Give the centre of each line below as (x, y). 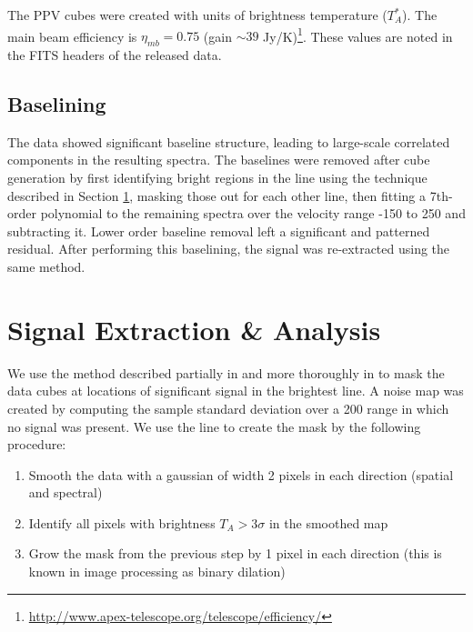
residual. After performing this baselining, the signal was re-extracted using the (229, 249)
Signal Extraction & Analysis (194, 329)
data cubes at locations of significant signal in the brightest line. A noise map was (236, 391)
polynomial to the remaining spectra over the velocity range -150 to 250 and (253, 213)
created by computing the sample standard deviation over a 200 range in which (228, 408)
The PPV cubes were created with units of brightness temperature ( (197, 15)
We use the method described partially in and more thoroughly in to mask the (226, 372)
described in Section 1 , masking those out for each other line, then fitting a (217, 195)
